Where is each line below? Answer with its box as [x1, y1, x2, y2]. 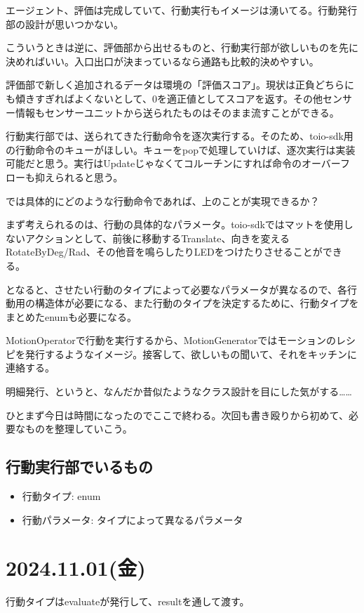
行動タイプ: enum [22, 489, 101, 503]
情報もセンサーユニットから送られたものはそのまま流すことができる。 [15, 105, 339, 119]
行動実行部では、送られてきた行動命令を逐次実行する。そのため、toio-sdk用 [6, 128, 353, 143]
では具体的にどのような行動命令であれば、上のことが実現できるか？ [6, 193, 320, 208]
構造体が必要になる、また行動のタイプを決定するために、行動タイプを [34, 296, 359, 310]
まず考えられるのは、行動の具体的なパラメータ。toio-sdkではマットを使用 [6, 217, 344, 232]
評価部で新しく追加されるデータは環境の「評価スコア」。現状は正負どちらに [6, 77, 354, 92]
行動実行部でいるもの [6, 456, 153, 477]
